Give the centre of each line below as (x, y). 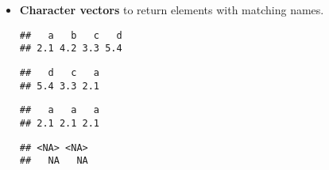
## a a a (60, 110)
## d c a (60, 72)
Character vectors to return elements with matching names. (172, 9)
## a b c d (71, 35)
